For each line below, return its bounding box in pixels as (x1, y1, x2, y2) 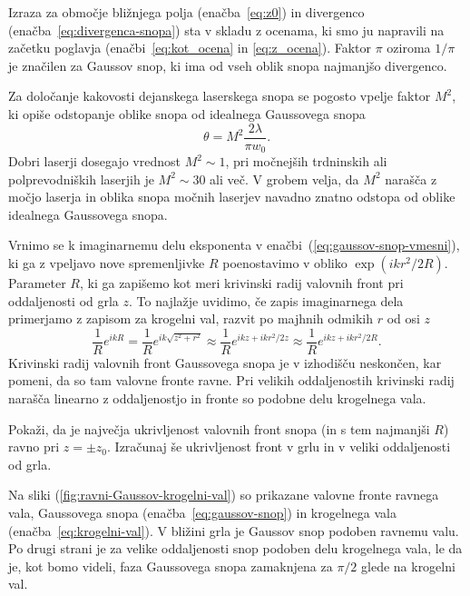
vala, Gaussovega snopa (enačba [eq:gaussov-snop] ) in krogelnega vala (8, 503, 397, 522)
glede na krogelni (361, 556, 455, 575)
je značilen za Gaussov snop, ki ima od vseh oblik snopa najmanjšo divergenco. (8, 55, 447, 74)
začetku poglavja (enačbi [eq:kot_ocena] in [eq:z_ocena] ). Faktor (8, 38, 372, 57)
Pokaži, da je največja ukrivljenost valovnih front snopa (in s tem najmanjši (8, 419, 430, 438)
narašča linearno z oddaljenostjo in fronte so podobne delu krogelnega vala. (8, 389, 426, 408)
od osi (387, 309, 420, 328)
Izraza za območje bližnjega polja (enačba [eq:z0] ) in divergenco (8, 3, 365, 21)
